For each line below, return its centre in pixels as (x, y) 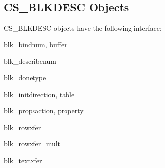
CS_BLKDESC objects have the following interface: (83, 28)
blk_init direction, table (39, 94)
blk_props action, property (44, 111)
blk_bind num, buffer (35, 44)
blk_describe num (30, 61)
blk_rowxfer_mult (32, 144)
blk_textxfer (23, 160)
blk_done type (25, 77)
